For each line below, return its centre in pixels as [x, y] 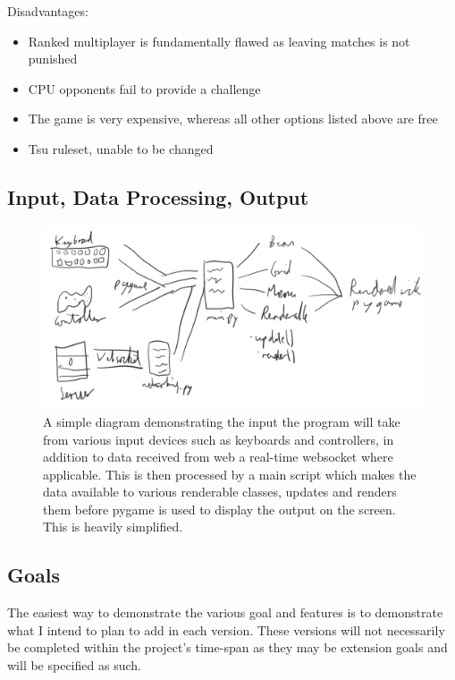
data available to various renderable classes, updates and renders [220, 492]
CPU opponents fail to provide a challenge [144, 88]
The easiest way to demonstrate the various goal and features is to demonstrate [225, 612]
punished [53, 59]
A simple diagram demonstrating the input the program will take [222, 421]
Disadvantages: [48, 11]
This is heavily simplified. [113, 527]
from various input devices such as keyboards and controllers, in [219, 439]
